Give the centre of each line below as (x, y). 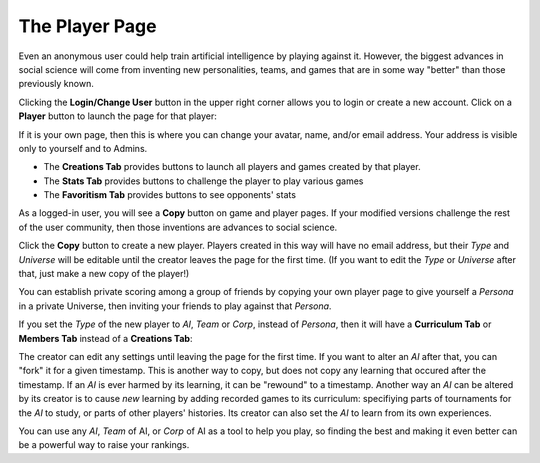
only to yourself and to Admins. (83, 148)
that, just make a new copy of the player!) (104, 274)
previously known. (56, 84)
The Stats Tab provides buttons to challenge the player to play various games (203, 181)
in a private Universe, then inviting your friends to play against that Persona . (175, 306)
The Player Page (87, 26)
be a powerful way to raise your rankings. (104, 445)
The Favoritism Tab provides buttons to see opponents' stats (170, 195)
